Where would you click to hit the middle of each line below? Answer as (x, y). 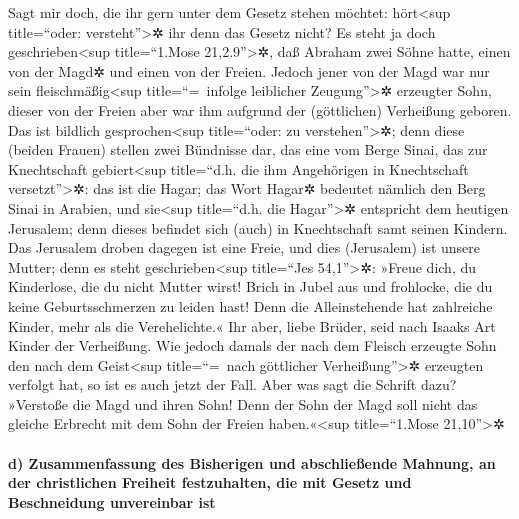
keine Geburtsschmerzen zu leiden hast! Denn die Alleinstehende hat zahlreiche (250, 305)
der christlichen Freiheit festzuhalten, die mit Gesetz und (210, 482)
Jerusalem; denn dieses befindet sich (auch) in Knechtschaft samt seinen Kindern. (258, 227)
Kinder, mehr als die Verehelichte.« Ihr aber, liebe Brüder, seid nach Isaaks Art (252, 325)
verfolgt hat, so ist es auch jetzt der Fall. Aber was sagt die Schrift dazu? (232, 384)
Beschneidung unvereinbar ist (112, 501)
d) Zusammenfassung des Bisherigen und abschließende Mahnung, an (252, 462)
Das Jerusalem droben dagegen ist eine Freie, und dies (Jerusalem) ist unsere (244, 247)
